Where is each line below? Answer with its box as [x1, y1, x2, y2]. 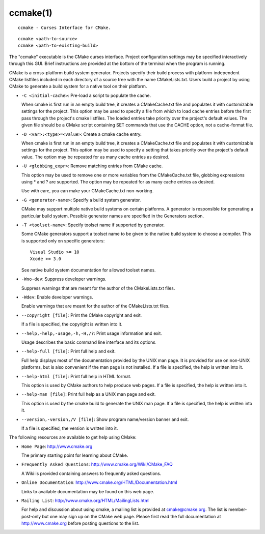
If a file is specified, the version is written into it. [21, 425, 118, 431]
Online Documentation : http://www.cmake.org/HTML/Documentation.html [21, 479, 178, 485]
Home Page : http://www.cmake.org [21, 443, 93, 449]
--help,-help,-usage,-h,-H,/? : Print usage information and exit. [21, 330, 162, 336]
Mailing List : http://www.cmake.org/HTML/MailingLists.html [21, 498, 150, 504]
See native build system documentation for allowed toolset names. [21, 267, 156, 273]
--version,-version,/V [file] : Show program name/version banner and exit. [21, 416, 189, 422]
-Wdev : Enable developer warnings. [21, 294, 93, 300]
